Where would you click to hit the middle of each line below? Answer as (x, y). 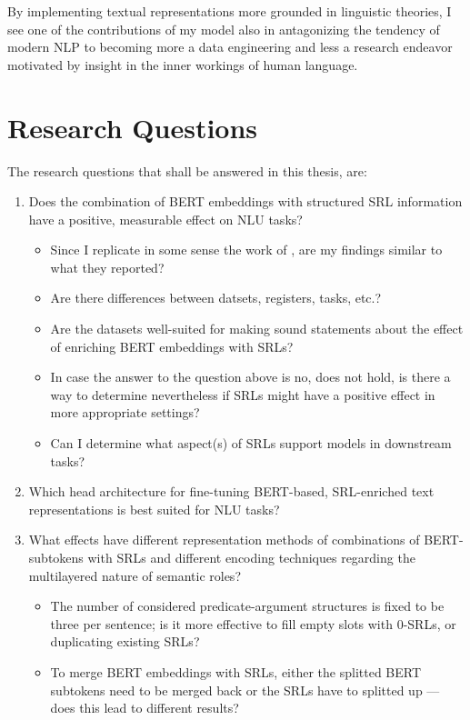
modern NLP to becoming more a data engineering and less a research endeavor (230, 47)
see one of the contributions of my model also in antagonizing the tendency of (224, 29)
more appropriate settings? (125, 412)
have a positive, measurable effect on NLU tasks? (165, 219)
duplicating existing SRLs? (125, 641)
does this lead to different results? (145, 708)
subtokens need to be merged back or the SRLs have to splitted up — (245, 690)
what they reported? (107, 267)
